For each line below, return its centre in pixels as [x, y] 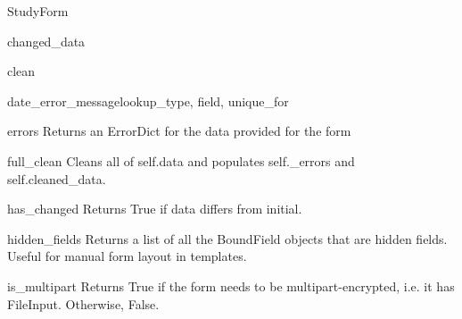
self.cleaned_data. [57, 178]
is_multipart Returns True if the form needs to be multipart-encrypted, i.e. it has [231, 285]
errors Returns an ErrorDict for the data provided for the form [179, 131]
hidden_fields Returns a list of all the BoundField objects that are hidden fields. [227, 238]
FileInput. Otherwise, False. [83, 303]
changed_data [46, 41]
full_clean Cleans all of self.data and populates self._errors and [181, 160]
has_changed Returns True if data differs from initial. [155, 209]
